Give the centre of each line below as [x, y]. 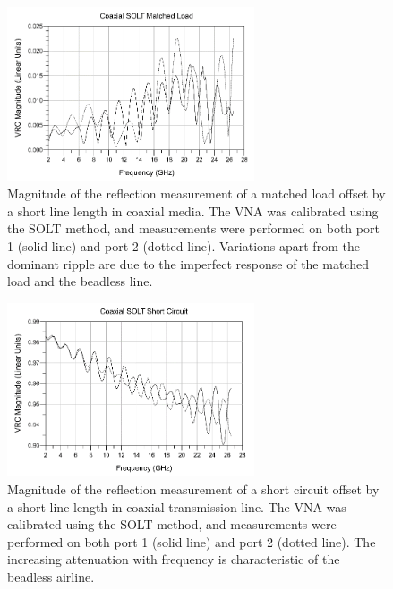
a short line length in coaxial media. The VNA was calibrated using [193, 210]
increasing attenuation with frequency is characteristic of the [174, 559]
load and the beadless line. [80, 281]
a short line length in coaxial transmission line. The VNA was [177, 506]
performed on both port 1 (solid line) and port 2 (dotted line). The [192, 541]
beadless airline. [51, 576]
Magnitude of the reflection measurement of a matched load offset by [196, 194]
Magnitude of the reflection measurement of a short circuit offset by [193, 488]
